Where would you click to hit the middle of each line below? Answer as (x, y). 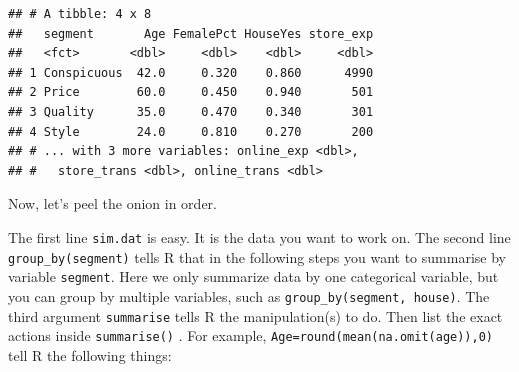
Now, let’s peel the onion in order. (112, 203)
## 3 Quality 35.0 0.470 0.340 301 (191, 111)
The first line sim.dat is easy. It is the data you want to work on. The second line (259, 236)
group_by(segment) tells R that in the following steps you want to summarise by (257, 256)
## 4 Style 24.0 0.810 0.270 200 (191, 131)
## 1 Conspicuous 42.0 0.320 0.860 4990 (191, 72)
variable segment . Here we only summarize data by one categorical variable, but (253, 276)
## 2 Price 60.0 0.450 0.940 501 (191, 92)
